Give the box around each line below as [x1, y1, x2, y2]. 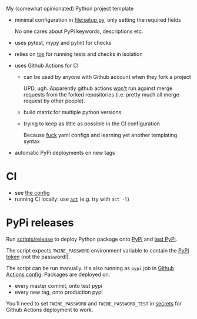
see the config [14, 189, 50, 196]
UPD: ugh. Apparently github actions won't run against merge [23, 85, 173, 92]
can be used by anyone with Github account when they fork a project [23, 74, 191, 80]
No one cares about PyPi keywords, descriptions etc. [14, 28, 143, 35]
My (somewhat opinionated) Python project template [6, 5, 134, 12]
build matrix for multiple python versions [23, 109, 122, 115]
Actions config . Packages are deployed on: [6, 271, 111, 278]
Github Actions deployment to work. [6, 306, 94, 313]
